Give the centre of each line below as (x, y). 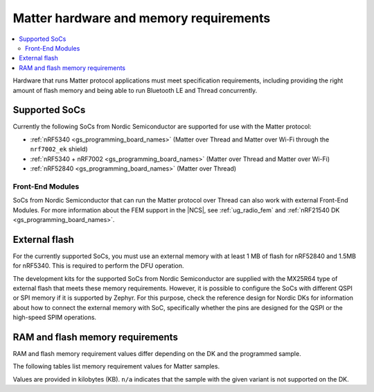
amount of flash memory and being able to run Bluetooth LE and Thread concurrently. (135, 90)
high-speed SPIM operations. (55, 317)
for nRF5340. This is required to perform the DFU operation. (98, 266)
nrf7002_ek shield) (59, 149)
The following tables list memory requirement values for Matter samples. (116, 366)
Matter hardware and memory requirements (142, 18)
